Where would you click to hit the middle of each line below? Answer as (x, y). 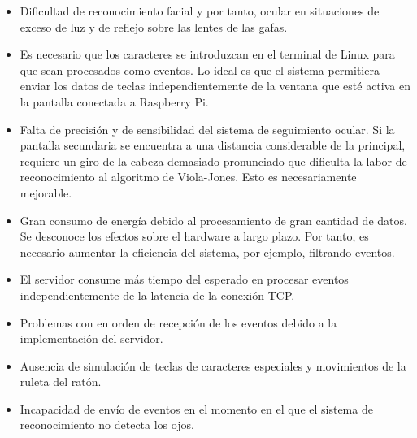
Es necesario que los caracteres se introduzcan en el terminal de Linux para (207, 54)
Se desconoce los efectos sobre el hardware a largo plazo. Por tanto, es (194, 236)
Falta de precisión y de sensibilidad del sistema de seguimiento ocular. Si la (207, 129)
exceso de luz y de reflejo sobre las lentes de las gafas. (154, 26)
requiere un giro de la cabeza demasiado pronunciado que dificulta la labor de (213, 160)
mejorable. (46, 192)
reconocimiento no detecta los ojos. (107, 425)
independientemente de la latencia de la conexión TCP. (157, 295)
